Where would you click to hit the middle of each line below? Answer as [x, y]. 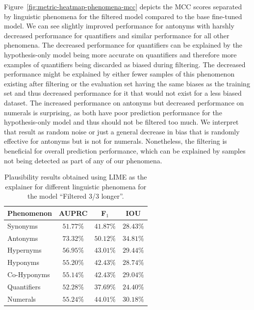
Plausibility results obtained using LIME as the [76, 177]
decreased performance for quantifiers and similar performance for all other [117, 35]
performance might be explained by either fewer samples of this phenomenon [119, 74]
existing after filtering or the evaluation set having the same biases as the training [127, 83]
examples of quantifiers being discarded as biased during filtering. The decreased [125, 64]
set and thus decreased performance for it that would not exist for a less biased [123, 93]
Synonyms [23, 225]
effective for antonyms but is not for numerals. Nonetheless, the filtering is [115, 141]
